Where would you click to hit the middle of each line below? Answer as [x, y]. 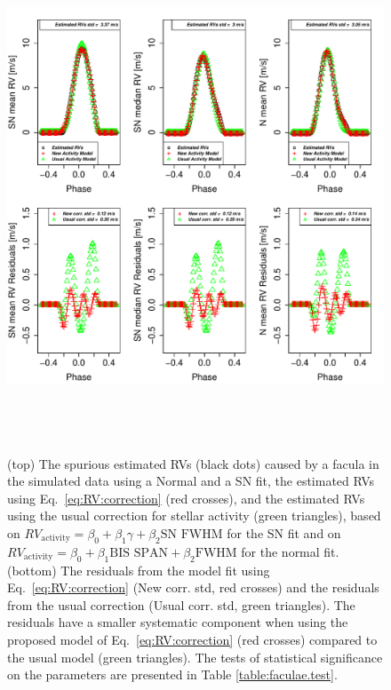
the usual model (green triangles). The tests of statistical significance [195, 657]
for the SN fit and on [284, 532]
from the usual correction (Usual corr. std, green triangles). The [181, 604]
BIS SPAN [139, 553]
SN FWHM [192, 534]
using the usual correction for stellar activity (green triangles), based [194, 516]
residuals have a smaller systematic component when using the [178, 622]
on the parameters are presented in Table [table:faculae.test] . [172, 674]
